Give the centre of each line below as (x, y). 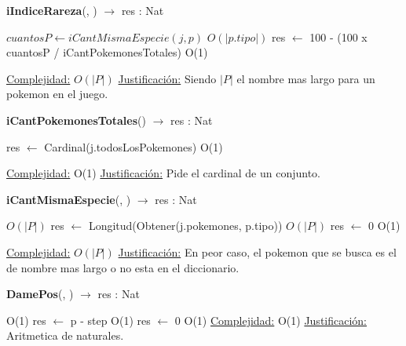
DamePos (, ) (40, 294)
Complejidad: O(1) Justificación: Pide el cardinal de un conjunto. (163, 173)
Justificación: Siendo (167, 78)
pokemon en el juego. (57, 94)
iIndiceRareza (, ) (52, 10)
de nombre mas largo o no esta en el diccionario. (123, 267)
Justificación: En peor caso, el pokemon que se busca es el (257, 251)
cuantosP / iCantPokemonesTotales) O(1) (107, 52)
